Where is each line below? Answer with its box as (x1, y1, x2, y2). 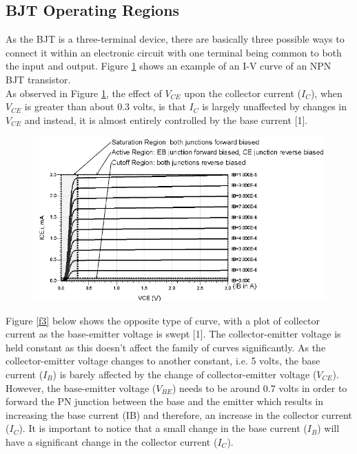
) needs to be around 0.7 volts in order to (172, 380, 347, 395)
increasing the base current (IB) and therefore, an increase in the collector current (6, 407, 352, 422)
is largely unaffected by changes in (202, 99, 347, 114)
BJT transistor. (6, 72, 71, 86)
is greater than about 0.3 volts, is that (24, 99, 186, 114)
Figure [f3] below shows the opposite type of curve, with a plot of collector (6, 313, 320, 327)
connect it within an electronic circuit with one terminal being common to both (6, 45, 342, 59)
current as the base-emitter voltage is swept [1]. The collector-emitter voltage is (6, 327, 341, 341)
